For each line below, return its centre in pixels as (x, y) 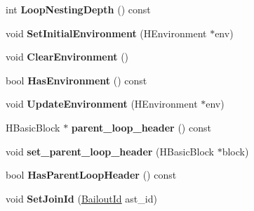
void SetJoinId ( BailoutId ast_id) (81, 198)
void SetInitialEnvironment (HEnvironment (106, 33)
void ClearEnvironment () (67, 57)
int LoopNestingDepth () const (78, 9)
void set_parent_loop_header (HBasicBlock (110, 151)
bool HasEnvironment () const (76, 80)
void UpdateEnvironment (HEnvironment (102, 104)
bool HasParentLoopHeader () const (91, 175)
